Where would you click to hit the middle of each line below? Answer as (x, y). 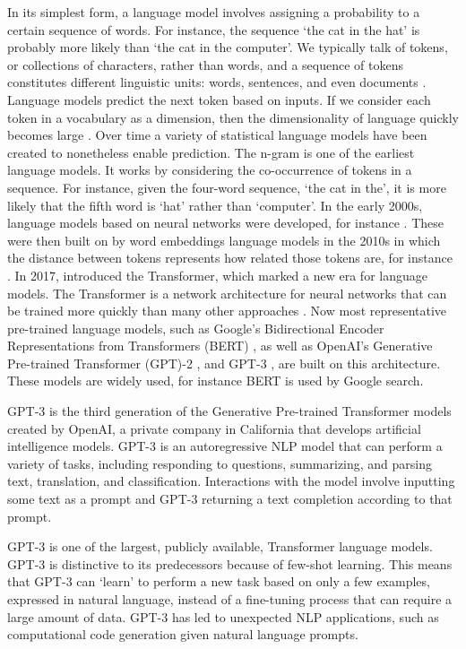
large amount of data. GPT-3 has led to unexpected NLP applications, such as (223, 616)
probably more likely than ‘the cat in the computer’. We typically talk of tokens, (228, 47)
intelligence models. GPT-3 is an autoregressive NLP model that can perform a (225, 446)
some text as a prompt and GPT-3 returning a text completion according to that (230, 499)
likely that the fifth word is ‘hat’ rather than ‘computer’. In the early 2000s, (215, 205)
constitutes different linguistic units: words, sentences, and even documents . (217, 82)
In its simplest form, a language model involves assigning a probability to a (214, 12)
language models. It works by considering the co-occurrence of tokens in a (210, 170)
